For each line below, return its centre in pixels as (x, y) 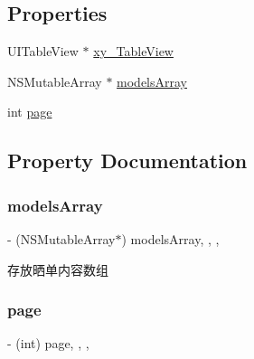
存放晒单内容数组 (58, 269)
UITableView (43, 51)
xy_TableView (133, 51)
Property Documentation (127, 161)
